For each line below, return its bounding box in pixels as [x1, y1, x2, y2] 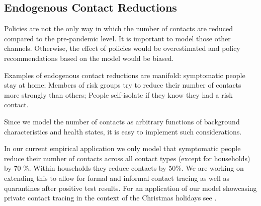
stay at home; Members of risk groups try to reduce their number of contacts [4, 80, 241, 90]
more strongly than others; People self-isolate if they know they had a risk [4, 89, 233, 100]
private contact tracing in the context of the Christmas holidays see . [4, 192, 217, 203]
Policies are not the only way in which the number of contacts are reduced [4, 23, 233, 34]
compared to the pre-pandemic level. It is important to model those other [4, 33, 231, 43]
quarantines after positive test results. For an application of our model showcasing [4, 182, 257, 193]
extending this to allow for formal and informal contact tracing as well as [4, 172, 229, 183]
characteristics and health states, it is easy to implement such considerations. [4, 126, 242, 136]
